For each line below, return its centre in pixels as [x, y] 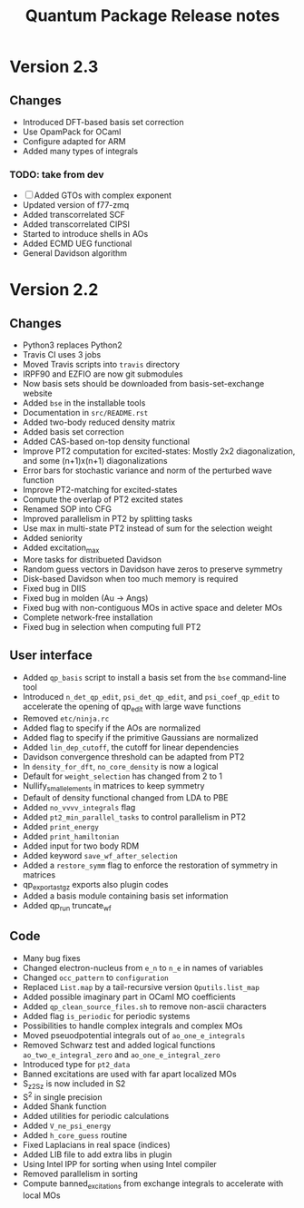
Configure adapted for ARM [74, 141]
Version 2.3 [54, 67]
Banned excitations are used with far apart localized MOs [130, 1074]
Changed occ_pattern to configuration [96, 977]
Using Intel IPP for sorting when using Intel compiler [120, 1164]
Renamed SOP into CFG [67, 509]
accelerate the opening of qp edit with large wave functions [132, 707]
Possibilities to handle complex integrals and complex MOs [132, 1026]
